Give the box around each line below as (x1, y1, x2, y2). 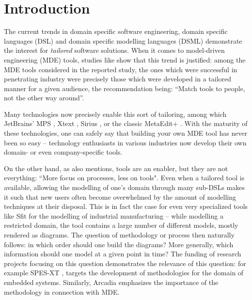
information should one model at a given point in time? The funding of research (4, 249, 241, 259)
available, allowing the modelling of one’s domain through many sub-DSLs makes (4, 182, 245, 192)
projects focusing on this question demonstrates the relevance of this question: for (4, 258, 246, 268)
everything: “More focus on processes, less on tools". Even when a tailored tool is (4, 173, 245, 183)
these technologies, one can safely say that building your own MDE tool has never (4, 128, 248, 138)
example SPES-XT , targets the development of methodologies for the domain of (4, 268, 244, 278)
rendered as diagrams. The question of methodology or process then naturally (4, 230, 235, 239)
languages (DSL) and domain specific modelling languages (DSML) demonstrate (4, 35, 242, 46)
